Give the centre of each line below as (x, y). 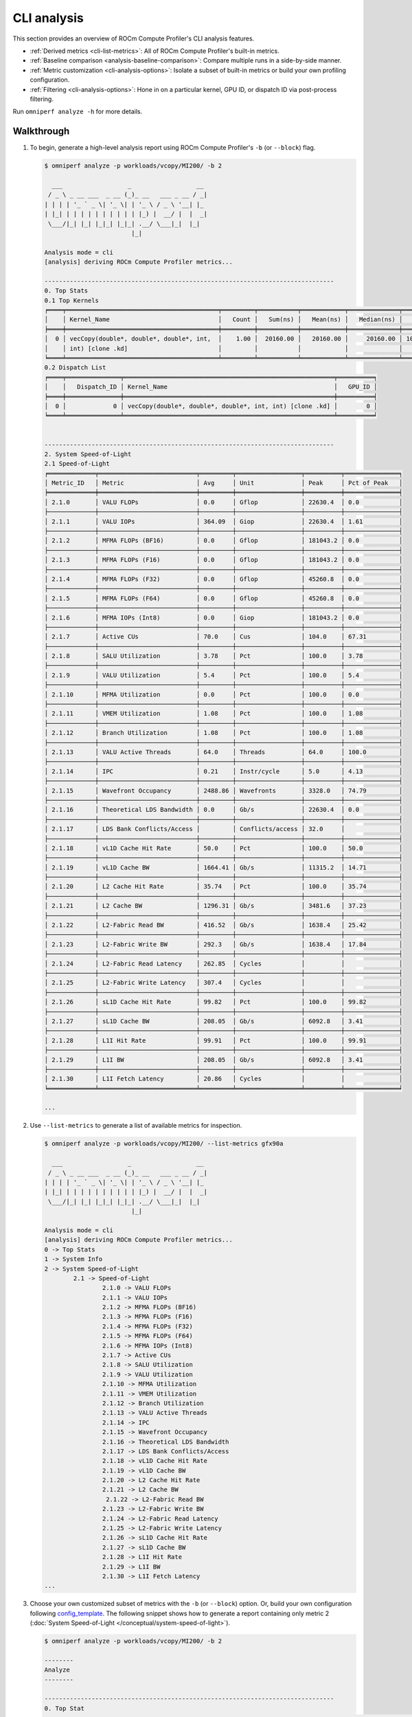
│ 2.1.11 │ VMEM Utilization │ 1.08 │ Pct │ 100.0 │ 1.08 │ (224, 714)
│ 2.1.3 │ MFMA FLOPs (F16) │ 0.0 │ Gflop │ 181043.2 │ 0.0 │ (224, 560)
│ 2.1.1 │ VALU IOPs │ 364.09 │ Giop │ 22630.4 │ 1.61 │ (224, 521)
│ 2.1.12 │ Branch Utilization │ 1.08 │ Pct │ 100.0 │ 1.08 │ (224, 733)
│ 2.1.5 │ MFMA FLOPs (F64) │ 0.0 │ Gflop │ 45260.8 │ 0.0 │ (224, 598)
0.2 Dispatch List (75, 368)
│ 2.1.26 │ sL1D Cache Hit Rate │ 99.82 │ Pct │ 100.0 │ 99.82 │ (224, 1002)
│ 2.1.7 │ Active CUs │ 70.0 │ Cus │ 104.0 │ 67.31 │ (224, 637)
